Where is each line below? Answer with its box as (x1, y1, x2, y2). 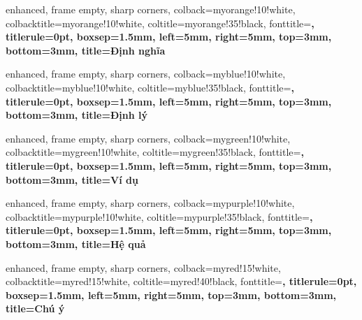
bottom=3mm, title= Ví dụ (6, 172, 138, 187)
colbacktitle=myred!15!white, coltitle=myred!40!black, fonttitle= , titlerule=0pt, (6, 274, 357, 289)
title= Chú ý (6, 301, 65, 316)
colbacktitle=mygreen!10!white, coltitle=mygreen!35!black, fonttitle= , (6, 145, 304, 159)
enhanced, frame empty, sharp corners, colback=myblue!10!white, (6, 66, 286, 81)
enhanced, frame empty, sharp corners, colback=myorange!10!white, (6, 2, 296, 16)
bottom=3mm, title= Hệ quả (6, 236, 146, 251)
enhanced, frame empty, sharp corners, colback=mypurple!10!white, (6, 196, 295, 210)
